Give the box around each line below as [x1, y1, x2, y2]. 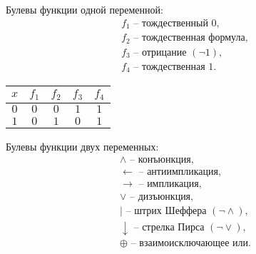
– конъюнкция [130, 154, 191, 165]
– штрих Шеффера [126, 205, 207, 216]
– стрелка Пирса [133, 223, 205, 233]
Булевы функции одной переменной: [6, 2, 163, 16]
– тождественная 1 [133, 61, 214, 72]
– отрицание [133, 47, 187, 58]
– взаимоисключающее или [130, 238, 248, 248]
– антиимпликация [138, 166, 218, 177]
